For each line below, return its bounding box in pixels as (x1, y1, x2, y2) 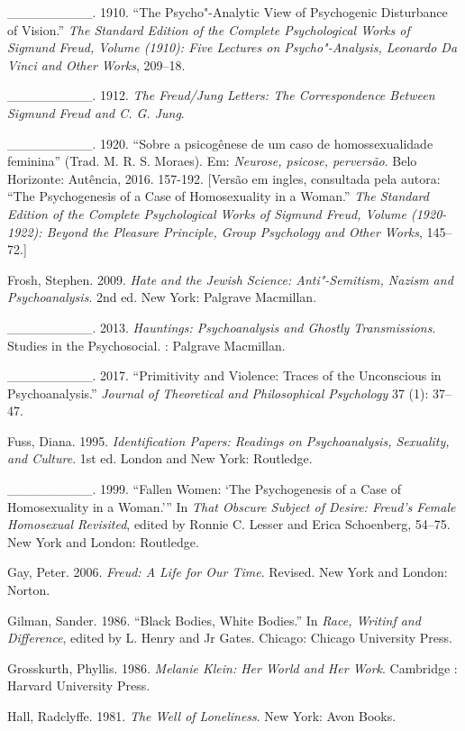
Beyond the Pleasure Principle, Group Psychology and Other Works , (46, 222, 423, 241)
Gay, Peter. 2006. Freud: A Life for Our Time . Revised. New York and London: (7, 562, 448, 581)
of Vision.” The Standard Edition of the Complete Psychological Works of (7, 20, 410, 39)
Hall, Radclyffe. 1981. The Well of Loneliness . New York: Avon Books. (7, 707, 397, 725)
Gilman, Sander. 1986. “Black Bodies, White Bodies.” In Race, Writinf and (7, 610, 421, 629)
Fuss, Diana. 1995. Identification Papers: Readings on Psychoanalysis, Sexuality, (7, 431, 450, 450)
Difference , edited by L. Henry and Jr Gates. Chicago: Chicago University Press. (7, 628, 452, 647)
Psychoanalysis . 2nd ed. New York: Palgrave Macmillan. (7, 288, 317, 306)
